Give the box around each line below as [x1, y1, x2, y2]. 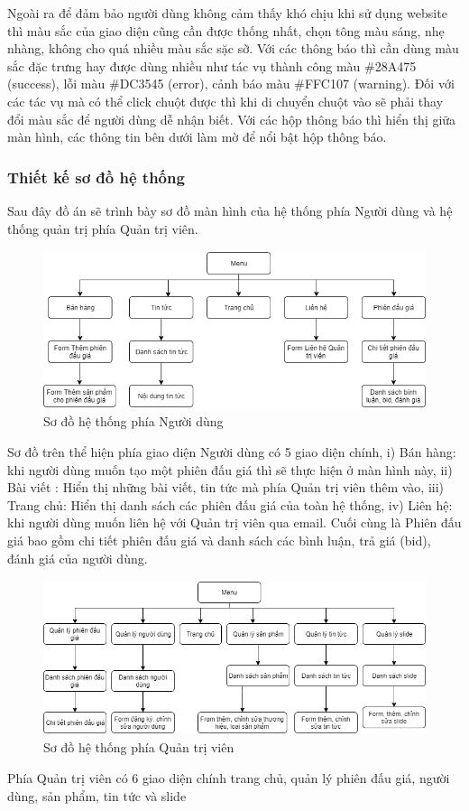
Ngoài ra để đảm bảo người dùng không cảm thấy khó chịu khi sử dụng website [7, 4, 447, 22]
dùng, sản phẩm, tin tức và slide [7, 786, 187, 805]
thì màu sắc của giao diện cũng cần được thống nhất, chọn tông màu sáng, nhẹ [7, 21, 445, 40]
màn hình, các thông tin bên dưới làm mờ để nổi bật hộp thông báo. [7, 127, 387, 146]
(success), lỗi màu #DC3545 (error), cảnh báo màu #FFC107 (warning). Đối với [7, 74, 455, 93]
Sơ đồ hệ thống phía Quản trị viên [43, 738, 234, 757]
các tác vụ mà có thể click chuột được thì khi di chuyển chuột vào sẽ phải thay [7, 91, 444, 110]
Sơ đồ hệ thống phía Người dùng [43, 412, 224, 431]
